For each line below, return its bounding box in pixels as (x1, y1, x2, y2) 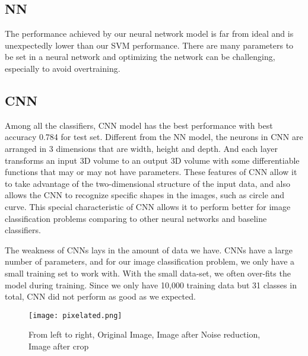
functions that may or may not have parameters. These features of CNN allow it (5, 166, 297, 178)
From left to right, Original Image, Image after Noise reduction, (28, 328, 261, 341)
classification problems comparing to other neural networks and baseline (5, 212, 267, 224)
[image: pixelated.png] (28, 311, 122, 320)
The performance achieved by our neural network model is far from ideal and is (5, 27, 294, 40)
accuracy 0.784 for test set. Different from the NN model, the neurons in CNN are (5, 131, 303, 143)
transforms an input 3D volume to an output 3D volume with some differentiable (5, 154, 300, 166)
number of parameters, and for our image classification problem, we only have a (5, 255, 295, 268)
